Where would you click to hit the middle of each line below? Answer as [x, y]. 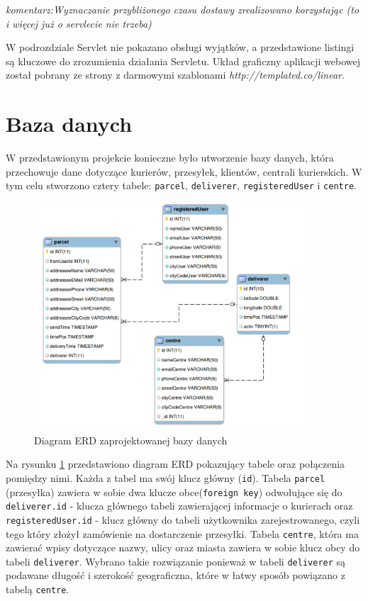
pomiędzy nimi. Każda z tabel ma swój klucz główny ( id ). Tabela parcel [166, 477]
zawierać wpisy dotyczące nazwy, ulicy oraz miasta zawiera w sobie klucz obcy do [183, 547]
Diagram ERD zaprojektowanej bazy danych [131, 440]
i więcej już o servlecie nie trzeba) [79, 23]
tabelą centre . [38, 589]
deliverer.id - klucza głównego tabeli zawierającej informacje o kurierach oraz [179, 506]
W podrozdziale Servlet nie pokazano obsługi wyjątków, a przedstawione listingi [180, 47]
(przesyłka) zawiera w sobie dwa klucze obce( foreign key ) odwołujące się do [174, 492]
